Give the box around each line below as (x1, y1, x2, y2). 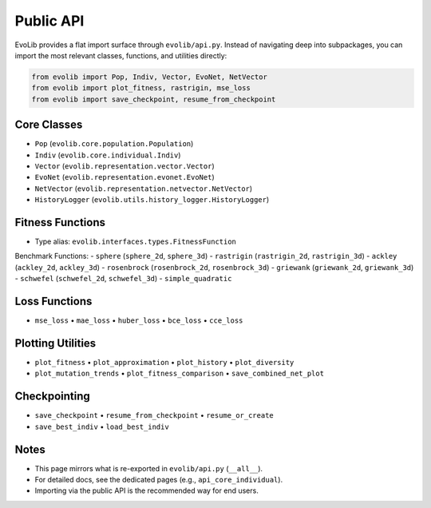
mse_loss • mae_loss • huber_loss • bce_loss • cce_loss (34, 316, 243, 325)
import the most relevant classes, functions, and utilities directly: (14, 50, 227, 60)
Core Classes (14, 118, 83, 132)
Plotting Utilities (14, 336, 97, 350)
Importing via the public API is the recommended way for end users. (34, 486, 259, 495)
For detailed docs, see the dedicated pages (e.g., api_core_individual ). (34, 475, 283, 485)
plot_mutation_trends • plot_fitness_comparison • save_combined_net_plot (34, 368, 325, 379)
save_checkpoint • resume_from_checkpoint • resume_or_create (34, 411, 275, 420)
